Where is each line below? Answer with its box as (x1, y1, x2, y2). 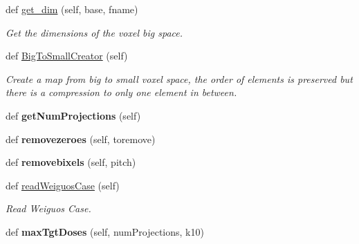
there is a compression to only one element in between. (6, 85, 237, 100)
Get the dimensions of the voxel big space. (6, 25, 183, 39)
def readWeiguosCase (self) (6, 178, 120, 192)
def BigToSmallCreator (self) (6, 48, 128, 63)
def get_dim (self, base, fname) (6, 2, 138, 16)
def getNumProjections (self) (6, 108, 141, 122)
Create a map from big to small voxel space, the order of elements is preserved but (6, 71, 353, 86)
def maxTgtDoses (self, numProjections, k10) (6, 224, 204, 238)
